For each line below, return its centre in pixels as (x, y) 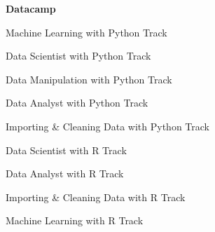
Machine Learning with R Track (75, 220)
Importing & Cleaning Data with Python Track (108, 126)
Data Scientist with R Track (66, 150)
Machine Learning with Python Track (86, 32)
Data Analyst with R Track (65, 173)
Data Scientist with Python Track (78, 56)
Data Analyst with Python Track (77, 103)
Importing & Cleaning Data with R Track (96, 197)
